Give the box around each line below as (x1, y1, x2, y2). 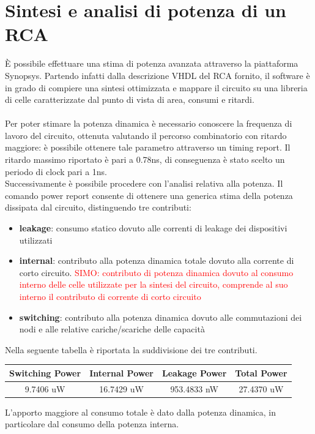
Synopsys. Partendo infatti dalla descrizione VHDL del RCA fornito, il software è (5, 69, 310, 81)
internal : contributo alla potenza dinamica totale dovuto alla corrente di (19, 254, 294, 267)
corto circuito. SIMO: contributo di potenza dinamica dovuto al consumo (19, 266, 294, 279)
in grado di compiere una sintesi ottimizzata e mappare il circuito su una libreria (5, 81, 308, 94)
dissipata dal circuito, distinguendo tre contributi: (5, 201, 191, 214)
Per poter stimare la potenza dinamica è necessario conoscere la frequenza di (5, 117, 292, 130)
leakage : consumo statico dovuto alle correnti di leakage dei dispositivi (19, 222, 287, 234)
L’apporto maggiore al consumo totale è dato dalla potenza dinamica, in (5, 405, 276, 418)
